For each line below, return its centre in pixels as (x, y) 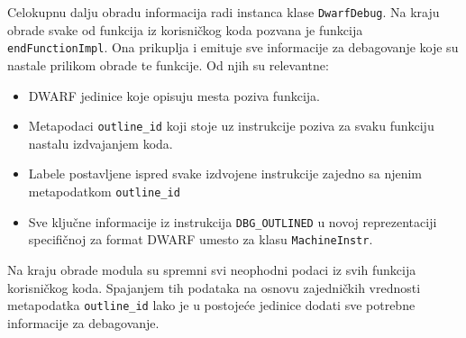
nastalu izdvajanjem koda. (101, 143)
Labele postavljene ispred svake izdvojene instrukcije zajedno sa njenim (225, 174)
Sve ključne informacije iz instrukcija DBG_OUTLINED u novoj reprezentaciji (233, 221)
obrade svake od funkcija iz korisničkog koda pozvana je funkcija (185, 29)
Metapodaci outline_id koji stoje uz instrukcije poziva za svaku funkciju (231, 126)
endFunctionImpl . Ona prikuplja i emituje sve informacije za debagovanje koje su (233, 47)
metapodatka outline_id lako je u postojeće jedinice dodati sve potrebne (211, 305)
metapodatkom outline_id (104, 191)
